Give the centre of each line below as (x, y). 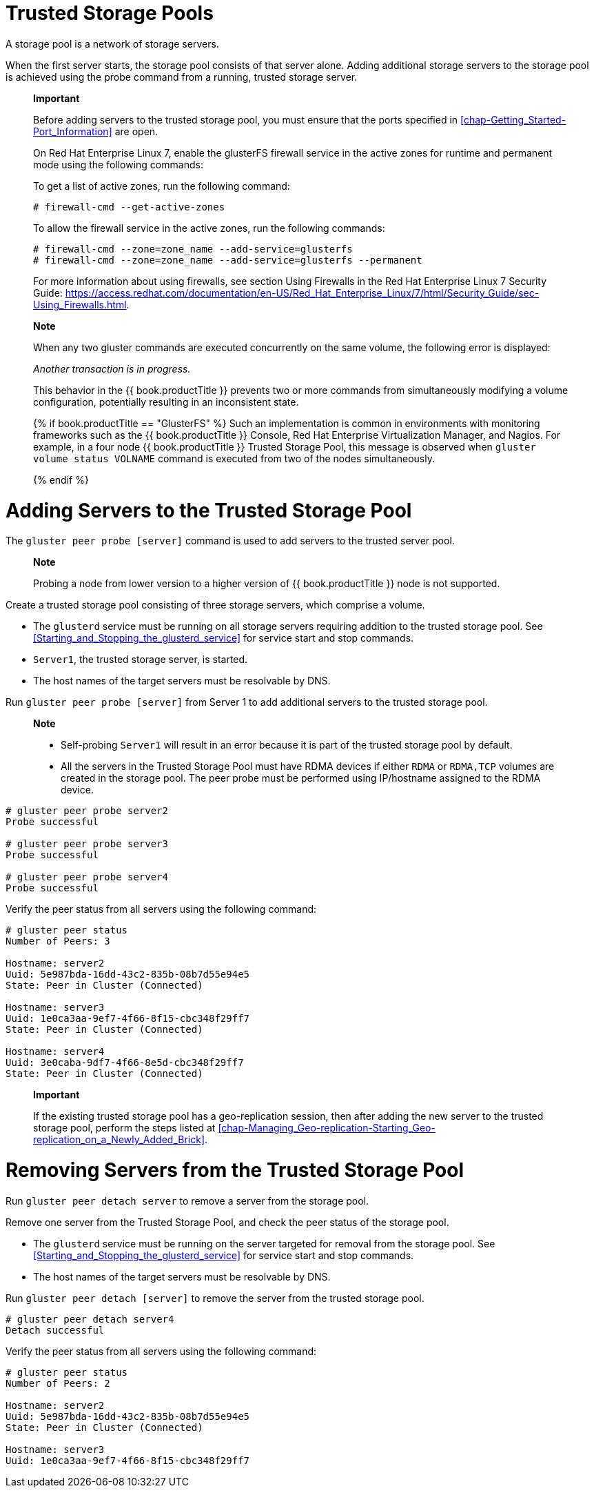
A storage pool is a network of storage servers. (112, 43)
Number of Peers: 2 (58, 1383)
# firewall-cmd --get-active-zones (129, 207)
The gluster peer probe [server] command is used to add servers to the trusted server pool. (230, 541)
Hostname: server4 (55, 1052)
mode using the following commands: (118, 164)
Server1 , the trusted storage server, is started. (141, 660)
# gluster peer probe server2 (87, 811)
